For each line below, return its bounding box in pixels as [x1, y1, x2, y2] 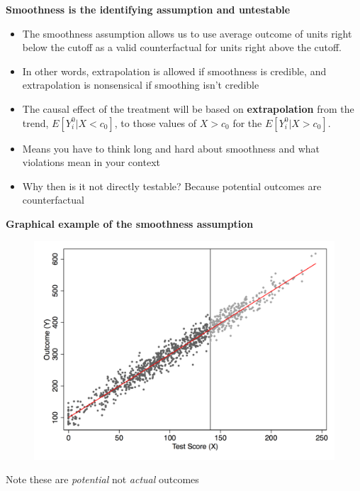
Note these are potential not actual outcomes [6, 472, 199, 487]
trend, [22, 115, 49, 130]
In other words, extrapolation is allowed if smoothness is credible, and [22, 63, 327, 78]
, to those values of [114, 115, 197, 130]
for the [232, 115, 262, 130]
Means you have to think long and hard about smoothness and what [22, 140, 320, 155]
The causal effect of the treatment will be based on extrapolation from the [22, 101, 354, 116]
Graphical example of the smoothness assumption [6, 216, 254, 231]
